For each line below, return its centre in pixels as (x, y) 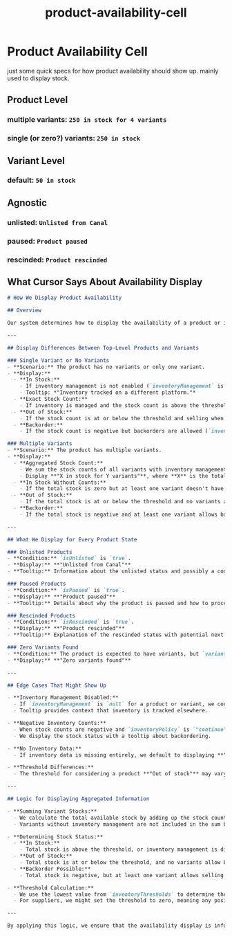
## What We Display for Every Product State (72, 539)
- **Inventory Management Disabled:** (63, 698)
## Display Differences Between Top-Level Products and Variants (103, 348)
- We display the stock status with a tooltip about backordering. (113, 736)
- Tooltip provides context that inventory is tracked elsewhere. (111, 711)
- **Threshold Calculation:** (51, 888)
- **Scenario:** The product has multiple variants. (85, 450)
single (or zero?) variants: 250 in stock (74, 138)
